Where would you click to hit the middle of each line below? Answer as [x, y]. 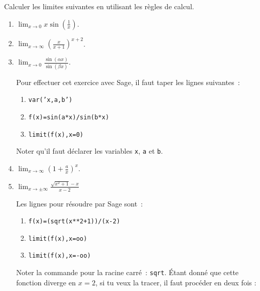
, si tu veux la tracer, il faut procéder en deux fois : [176, 282]
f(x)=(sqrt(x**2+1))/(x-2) [74, 222]
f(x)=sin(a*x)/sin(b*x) [69, 118]
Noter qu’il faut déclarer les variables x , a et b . [90, 151]
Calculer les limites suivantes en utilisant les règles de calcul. [99, 6]
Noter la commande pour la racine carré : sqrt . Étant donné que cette [127, 272]
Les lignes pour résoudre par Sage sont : [80, 203]
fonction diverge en [46, 282]
